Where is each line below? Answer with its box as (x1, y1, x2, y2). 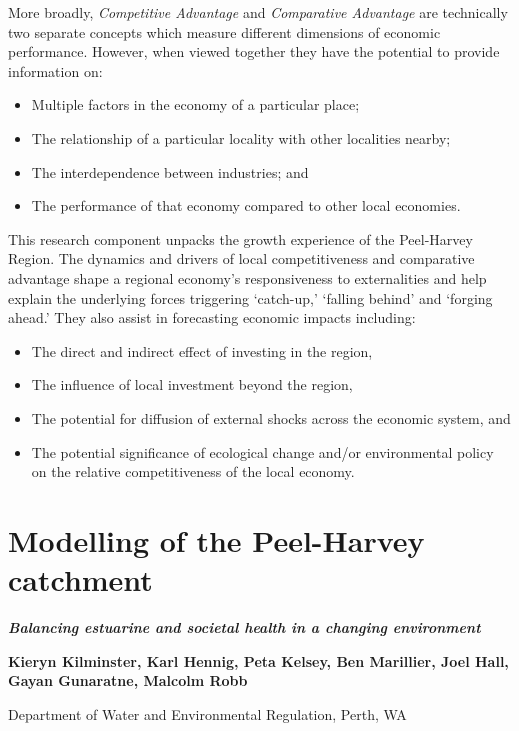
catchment (8, 559, 153, 600)
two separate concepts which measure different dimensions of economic (8, 21, 441, 42)
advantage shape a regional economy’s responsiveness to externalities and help (8, 267, 487, 288)
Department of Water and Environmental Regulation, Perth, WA (8, 703, 407, 724)
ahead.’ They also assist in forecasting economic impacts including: (8, 307, 416, 328)
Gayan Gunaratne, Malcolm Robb (8, 670, 248, 691)
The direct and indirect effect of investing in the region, (31, 340, 373, 361)
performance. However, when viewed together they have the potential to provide (8, 41, 500, 62)
